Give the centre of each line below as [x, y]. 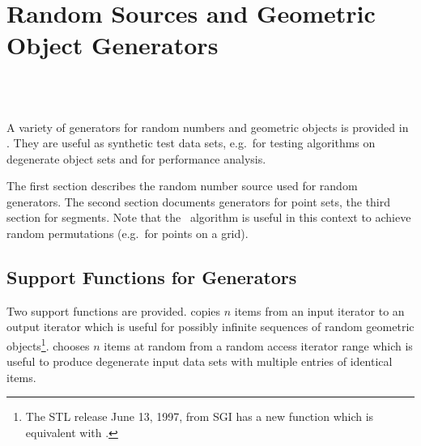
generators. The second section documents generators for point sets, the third [199, 201]
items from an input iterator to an [319, 310]
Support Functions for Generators [152, 277]
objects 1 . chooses [48, 344]
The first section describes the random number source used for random [182, 186]
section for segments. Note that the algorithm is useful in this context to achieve [209, 217]
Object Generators [113, 45]
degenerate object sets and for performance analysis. [136, 158]
